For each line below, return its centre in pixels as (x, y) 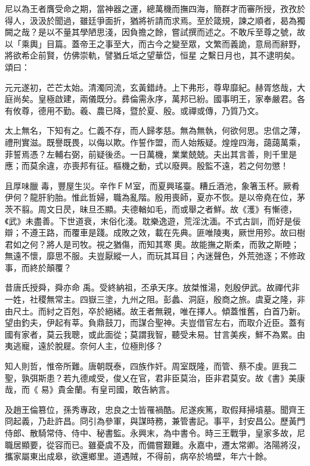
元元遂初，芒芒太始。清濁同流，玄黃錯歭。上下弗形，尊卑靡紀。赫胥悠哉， (151, 87)
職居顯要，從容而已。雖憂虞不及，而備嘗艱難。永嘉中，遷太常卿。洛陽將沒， (155, 444)
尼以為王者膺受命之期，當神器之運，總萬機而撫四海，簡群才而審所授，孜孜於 (155, 8)
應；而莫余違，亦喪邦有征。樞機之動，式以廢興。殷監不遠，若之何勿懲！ (147, 166)
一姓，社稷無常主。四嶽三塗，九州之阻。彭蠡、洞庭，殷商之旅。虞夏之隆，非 (155, 299)
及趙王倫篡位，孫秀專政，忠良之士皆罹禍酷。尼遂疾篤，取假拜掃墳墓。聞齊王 (155, 409)
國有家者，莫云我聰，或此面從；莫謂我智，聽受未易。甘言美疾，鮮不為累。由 (155, 334)
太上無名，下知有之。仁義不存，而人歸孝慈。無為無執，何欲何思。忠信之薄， (155, 130)
